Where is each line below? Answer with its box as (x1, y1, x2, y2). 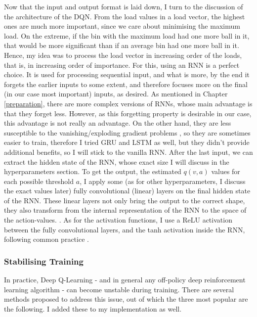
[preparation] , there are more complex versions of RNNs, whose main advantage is (4, 98, 253, 108)
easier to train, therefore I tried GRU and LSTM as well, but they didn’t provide (4, 137, 250, 147)
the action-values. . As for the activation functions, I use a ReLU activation (4, 215, 232, 225)
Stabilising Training (4, 255, 84, 267)
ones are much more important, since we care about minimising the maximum (4, 21, 240, 31)
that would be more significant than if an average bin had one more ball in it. (4, 40, 239, 50)
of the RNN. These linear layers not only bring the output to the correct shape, (4, 195, 245, 205)
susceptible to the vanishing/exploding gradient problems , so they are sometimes (4, 127, 251, 137)
